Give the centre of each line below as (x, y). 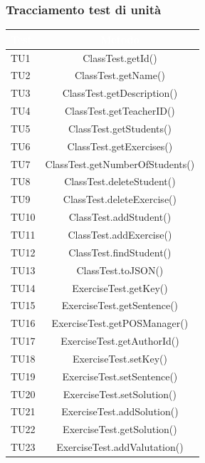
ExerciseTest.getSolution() (120, 429)
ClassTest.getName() (120, 75)
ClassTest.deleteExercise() (120, 199)
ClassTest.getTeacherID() (120, 111)
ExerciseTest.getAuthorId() (120, 341)
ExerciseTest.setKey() (120, 358)
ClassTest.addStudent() (120, 217)
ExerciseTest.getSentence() (120, 305)
